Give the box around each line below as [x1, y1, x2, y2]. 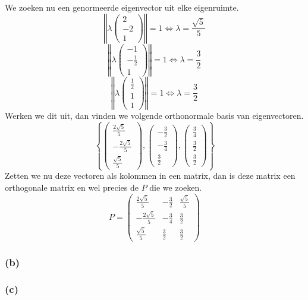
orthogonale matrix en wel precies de [5, 181, 139, 193]
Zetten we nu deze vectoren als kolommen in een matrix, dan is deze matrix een [5, 169, 296, 182]
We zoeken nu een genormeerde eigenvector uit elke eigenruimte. [5, 1, 239, 13]
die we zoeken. [149, 181, 202, 193]
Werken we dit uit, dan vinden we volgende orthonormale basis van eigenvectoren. [5, 109, 304, 121]
